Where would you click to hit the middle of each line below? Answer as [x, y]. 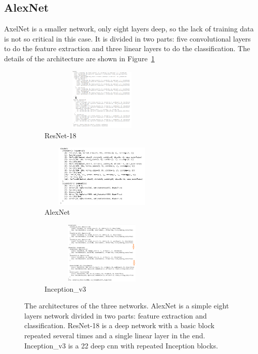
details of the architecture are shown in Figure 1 [79, 58]
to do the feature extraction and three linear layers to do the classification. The [127, 48]
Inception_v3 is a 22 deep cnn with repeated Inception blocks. [121, 345]
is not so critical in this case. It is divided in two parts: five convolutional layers [127, 38]
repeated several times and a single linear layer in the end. [115, 336]
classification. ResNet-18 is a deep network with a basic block [119, 325]
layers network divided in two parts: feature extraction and [116, 315]
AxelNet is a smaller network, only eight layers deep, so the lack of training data [129, 29]
